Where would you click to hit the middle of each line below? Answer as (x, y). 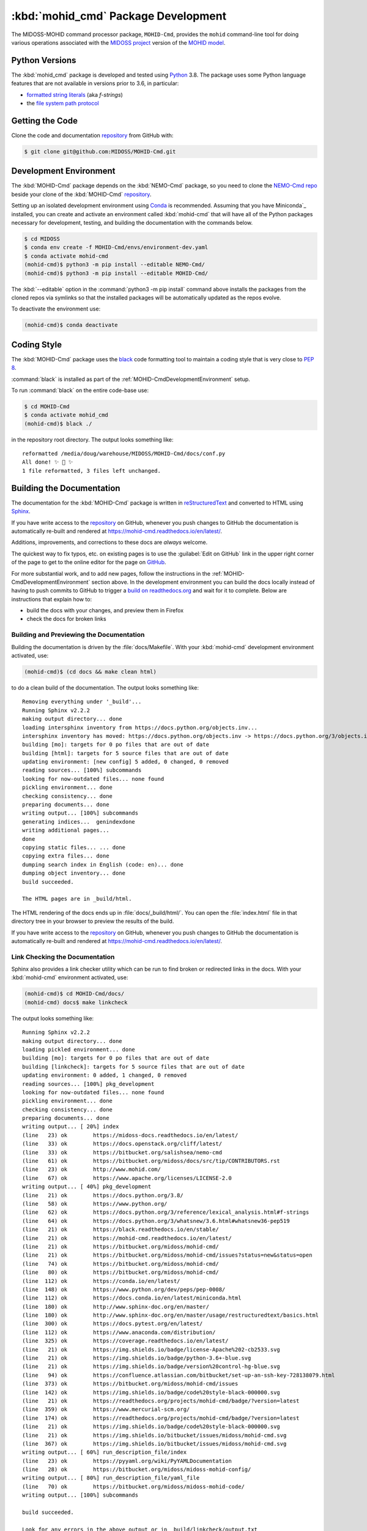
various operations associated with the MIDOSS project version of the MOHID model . (118, 42)
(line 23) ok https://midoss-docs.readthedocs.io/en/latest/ (130, 1135)
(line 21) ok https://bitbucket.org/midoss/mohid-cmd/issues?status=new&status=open (167, 1255)
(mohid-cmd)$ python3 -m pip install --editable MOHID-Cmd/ (116, 273)
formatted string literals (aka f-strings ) (75, 94)
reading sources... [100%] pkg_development (88, 1084)
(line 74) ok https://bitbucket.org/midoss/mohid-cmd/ (121, 1264)
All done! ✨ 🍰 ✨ (48, 462)
